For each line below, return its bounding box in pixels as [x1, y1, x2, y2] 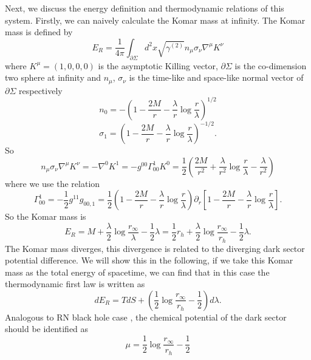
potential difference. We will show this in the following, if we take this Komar [5, 254, 293, 267]
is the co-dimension [234, 59, 307, 72]
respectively [19, 84, 63, 97]
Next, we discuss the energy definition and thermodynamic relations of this [5, 2, 284, 14]
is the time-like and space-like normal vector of [129, 71, 304, 84]
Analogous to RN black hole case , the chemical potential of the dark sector [5, 310, 287, 323]
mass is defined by [5, 25, 73, 38]
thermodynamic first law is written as [5, 277, 145, 290]
